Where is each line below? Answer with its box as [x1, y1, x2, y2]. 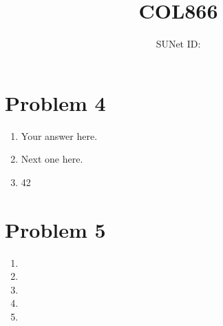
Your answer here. [21, 128, 98, 143]
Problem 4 [5, 88, 106, 116]
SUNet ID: [156, 37, 201, 51]
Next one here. [21, 152, 83, 166]
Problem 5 [5, 215, 106, 243]
